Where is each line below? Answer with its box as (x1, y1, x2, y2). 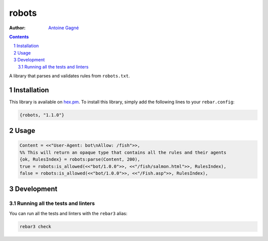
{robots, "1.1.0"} (19, 112, 65, 118)
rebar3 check (19, 224, 52, 229)
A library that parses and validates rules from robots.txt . (9, 72, 130, 79)
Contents (9, 34, 29, 40)
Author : (9, 25, 26, 31)
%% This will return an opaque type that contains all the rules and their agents (19, 149, 227, 155)
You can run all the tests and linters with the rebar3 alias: (9, 210, 128, 216)
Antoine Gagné (48, 25, 79, 31)
